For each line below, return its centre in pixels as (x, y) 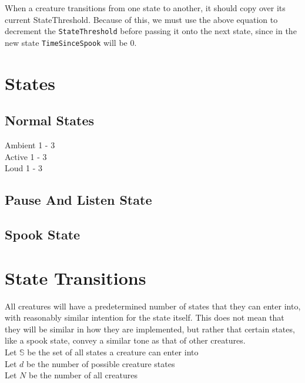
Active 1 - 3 (26, 156)
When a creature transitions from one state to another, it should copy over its (145, 8)
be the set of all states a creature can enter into (113, 352)
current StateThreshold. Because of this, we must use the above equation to (141, 19)
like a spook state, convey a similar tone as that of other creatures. (125, 340)
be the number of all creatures (83, 375)
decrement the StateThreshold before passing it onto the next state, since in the (151, 31)
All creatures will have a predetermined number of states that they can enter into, (153, 306)
